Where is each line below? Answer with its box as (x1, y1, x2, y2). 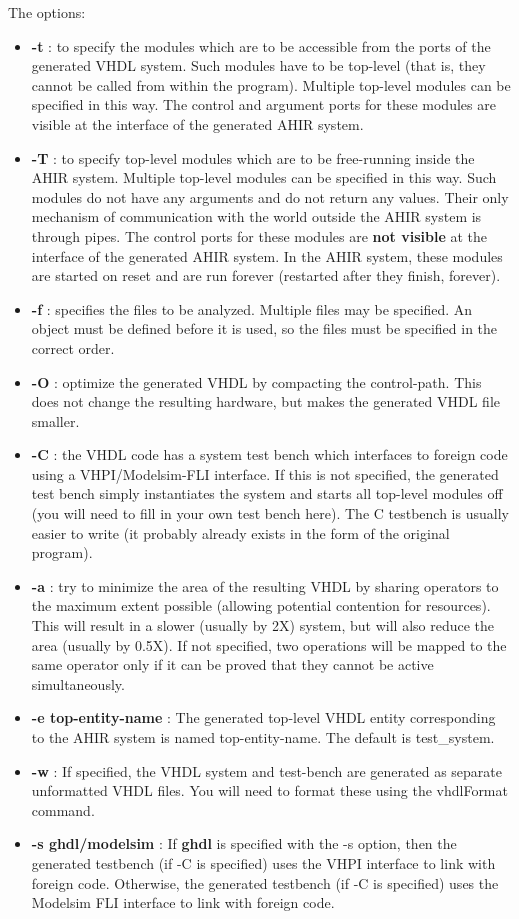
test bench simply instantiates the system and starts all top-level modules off (31, 483, 503, 504)
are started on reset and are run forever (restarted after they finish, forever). (31, 265, 501, 286)
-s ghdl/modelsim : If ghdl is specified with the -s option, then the (31, 833, 457, 854)
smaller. (31, 410, 80, 431)
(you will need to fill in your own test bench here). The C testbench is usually (31, 503, 509, 524)
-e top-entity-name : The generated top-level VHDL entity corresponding (31, 707, 496, 728)
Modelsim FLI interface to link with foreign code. (31, 892, 335, 913)
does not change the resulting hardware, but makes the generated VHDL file (31, 391, 500, 412)
